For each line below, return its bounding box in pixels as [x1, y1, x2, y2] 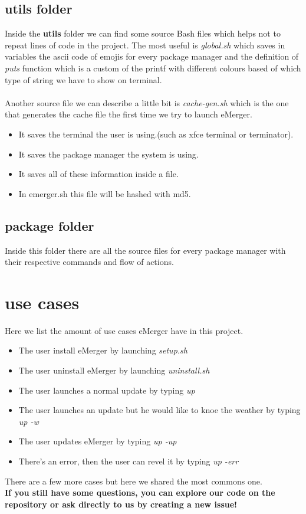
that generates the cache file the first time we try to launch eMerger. [5, 108, 252, 120]
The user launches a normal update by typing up [18, 384, 195, 396]
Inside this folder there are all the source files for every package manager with [5, 244, 286, 256]
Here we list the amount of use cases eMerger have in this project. [5, 324, 244, 336]
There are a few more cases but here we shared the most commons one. [5, 474, 262, 487]
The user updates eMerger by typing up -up [18, 435, 177, 447]
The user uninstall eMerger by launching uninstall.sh [18, 364, 210, 377]
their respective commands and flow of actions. [5, 256, 174, 268]
